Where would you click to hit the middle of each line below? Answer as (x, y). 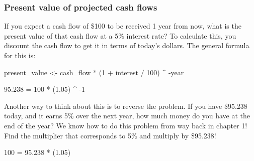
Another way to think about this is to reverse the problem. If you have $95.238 (126, 106)
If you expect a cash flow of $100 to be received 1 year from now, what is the (123, 26)
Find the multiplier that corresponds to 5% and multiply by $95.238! (110, 135)
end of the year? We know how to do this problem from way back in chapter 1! (126, 125)
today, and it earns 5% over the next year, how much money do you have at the (127, 116)
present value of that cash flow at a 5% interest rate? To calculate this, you (120, 35)
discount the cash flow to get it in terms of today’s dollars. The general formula (127, 45)
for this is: (20, 55)
